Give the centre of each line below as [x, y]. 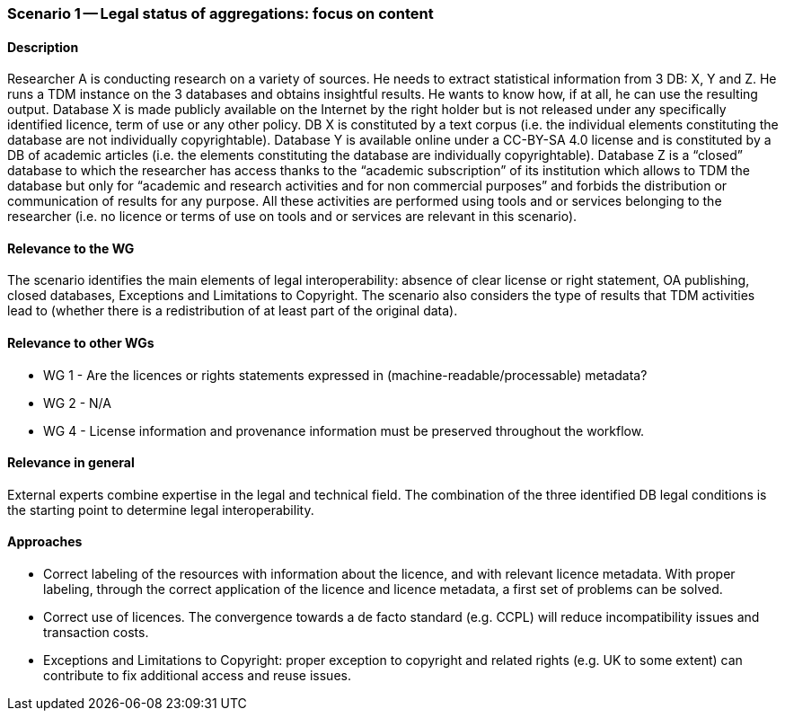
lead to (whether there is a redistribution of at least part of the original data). [233, 311]
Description [43, 47]
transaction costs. [96, 633]
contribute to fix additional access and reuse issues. [197, 676]
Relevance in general [71, 463]
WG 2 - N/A [77, 403]
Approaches [45, 542]
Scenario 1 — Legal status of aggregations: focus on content [221, 13]
